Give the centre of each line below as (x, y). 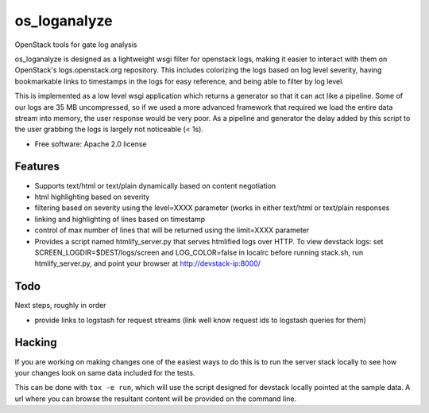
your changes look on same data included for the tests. (105, 372)
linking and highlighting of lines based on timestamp (120, 219)
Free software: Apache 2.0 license (91, 144)
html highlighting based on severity (92, 197)
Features (37, 167)
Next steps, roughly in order (60, 306)
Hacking (36, 343)
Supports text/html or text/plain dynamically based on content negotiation (155, 185)
